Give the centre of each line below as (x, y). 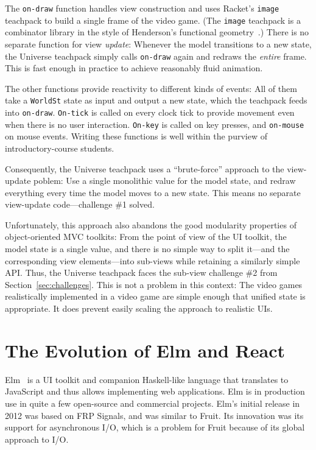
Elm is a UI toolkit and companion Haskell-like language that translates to (147, 379)
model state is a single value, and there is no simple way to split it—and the (147, 249)
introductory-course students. (60, 148)
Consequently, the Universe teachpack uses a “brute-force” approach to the (145, 168)
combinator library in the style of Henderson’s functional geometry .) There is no (157, 32)
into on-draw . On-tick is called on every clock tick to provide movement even (150, 112)
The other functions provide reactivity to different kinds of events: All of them (151, 88)
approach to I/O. (37, 439)
